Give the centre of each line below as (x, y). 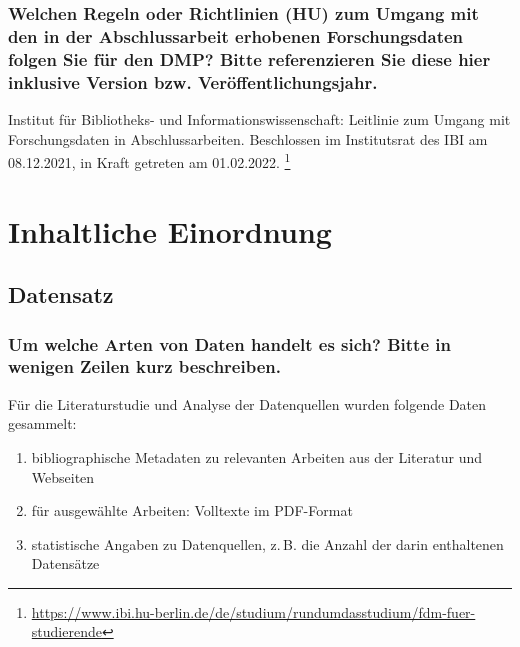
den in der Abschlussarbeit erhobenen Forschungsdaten (236, 35)
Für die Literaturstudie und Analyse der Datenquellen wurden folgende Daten (247, 403)
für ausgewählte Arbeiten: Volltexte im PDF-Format (192, 510)
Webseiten (63, 476)
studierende (66, 631)
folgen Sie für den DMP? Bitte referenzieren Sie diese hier (249, 58)
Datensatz (61, 294)
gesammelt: (42, 423)
